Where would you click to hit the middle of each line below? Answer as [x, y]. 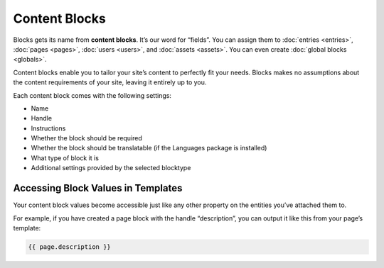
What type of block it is [65, 158]
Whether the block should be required [86, 138]
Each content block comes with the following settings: [92, 95]
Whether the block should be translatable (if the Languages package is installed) [149, 148]
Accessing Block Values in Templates [98, 188]
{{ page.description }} [70, 247]
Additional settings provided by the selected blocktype [111, 168]
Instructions [48, 128]
